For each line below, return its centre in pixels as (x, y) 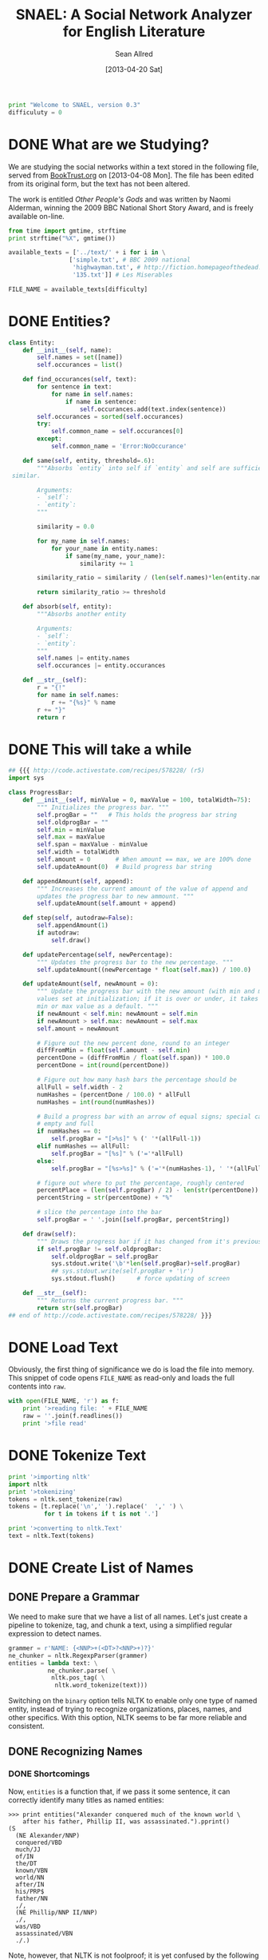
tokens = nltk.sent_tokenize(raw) (66, 1499)
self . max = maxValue (71, 837)
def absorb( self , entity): (67, 607)
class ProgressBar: (41, 793)
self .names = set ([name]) (80, 357)
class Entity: (32, 343)
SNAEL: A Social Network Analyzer (134, 15)
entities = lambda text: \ (53, 1663)
